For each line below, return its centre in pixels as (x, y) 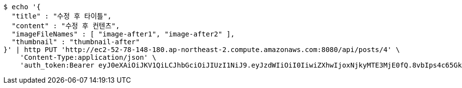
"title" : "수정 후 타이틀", (61, 16)
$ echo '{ (22, 7)
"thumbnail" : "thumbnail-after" (76, 42)
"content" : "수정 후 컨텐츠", (66, 26)
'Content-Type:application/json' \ (88, 57)
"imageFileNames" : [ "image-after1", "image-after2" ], (123, 34)
